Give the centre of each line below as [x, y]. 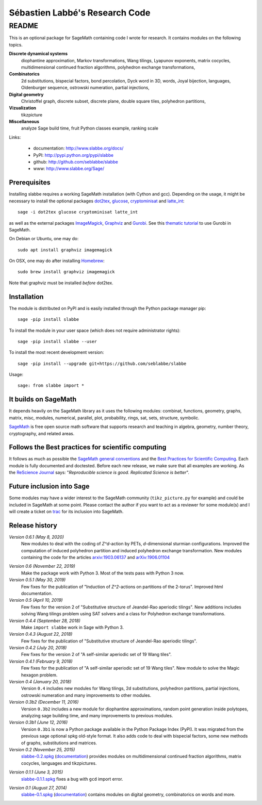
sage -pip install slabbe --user [57, 341]
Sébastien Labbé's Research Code [80, 13]
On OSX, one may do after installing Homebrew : [57, 261]
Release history [33, 525]
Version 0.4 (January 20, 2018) [40, 682]
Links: [15, 137]
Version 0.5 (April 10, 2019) [36, 600]
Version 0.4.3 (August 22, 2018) [41, 634]
